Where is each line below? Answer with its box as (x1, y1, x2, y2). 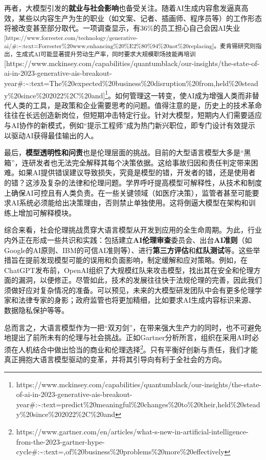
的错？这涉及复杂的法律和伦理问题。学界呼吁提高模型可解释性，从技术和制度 (4, 177, 262, 187)
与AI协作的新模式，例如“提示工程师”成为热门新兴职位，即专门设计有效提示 (4, 119, 255, 130)
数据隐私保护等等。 (4, 305, 69, 316)
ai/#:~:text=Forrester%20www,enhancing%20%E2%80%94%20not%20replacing (4, 41, 212, 50)
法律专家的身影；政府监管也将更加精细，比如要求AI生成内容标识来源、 (18, 295, 256, 305)
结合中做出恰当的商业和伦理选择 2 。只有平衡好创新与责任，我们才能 (32, 342, 258, 354)
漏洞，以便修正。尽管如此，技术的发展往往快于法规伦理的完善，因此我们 (18, 275, 262, 285)
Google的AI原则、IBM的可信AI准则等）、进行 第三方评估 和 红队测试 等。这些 (4, 244, 253, 255)
